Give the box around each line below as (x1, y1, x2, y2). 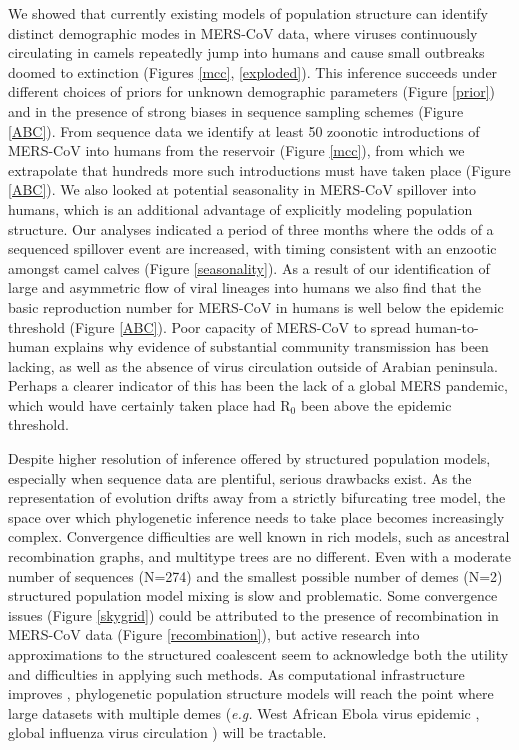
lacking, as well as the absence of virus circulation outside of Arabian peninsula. (8, 355, 498, 376)
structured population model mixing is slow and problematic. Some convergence (8, 585, 498, 606)
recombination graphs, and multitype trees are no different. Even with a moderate (8, 546, 512, 567)
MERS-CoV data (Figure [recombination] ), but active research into (8, 624, 420, 645)
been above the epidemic (300, 394, 452, 415)
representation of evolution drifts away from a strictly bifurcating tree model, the (8, 487, 506, 508)
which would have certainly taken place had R (8, 394, 291, 415)
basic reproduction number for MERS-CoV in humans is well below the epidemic (8, 296, 504, 317)
